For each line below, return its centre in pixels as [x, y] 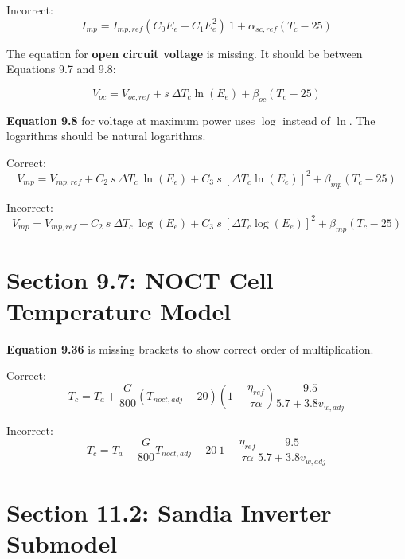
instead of [306, 120]
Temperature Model [119, 310]
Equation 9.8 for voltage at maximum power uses [131, 120]
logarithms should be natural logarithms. [106, 136]
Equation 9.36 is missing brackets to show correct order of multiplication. [190, 348]
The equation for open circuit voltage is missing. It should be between [185, 53]
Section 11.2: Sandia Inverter [169, 512]
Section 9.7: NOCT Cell [140, 279]
